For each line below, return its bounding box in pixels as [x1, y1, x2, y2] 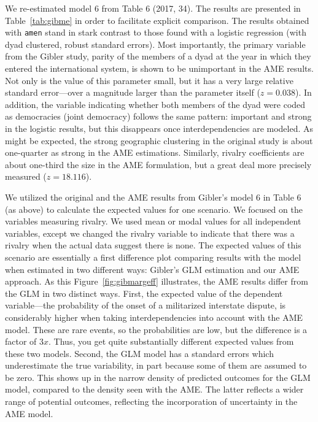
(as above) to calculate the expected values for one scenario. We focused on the [5, 202, 303, 215]
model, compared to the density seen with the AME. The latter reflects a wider [5, 383, 304, 396]
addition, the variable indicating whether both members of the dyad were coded [5, 98, 306, 110]
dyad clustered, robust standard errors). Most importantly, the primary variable [5, 37, 306, 50]
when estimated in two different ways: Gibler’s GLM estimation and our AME [5, 263, 300, 275]
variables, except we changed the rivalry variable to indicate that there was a [5, 226, 295, 239]
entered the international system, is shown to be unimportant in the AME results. [5, 62, 314, 75]
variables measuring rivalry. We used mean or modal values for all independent [5, 215, 301, 228]
